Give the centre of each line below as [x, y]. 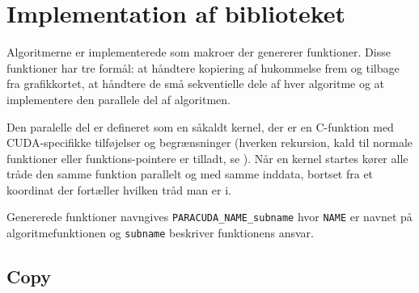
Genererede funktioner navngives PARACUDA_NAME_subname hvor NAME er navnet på [209, 217]
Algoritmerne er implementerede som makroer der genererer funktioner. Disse [199, 52]
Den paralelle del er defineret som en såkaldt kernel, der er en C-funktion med [200, 126]
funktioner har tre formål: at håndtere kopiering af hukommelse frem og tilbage [203, 67]
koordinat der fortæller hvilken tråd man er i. [119, 189]
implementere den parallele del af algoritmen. [119, 99]
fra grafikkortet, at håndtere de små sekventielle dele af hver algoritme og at [196, 84]
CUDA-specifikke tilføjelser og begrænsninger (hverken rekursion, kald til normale [210, 142]
